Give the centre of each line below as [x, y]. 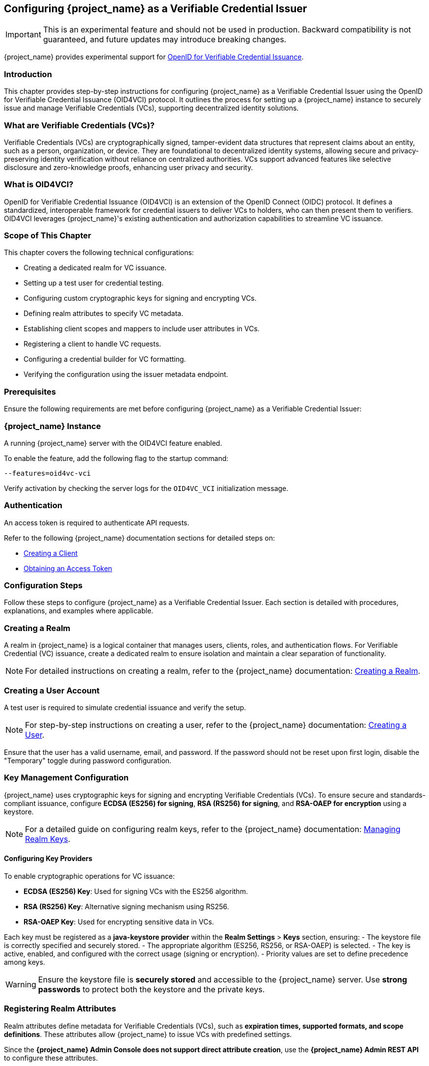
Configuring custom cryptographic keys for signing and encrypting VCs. [140, 298]
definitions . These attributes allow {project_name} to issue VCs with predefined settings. [148, 1034]
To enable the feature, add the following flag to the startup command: [116, 458]
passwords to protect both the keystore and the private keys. [151, 989]
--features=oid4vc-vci [48, 473]
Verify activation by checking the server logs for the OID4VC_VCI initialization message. [146, 488]
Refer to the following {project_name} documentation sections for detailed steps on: [140, 538]
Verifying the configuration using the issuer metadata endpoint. [126, 375]
